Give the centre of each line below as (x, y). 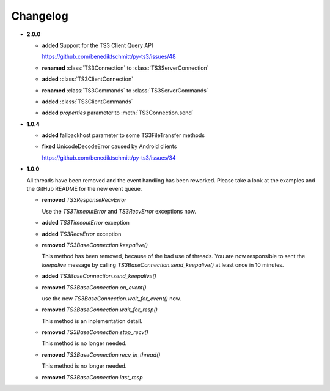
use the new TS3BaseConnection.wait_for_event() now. (112, 298)
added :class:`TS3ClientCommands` (87, 102)
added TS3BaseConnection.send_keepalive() (99, 276)
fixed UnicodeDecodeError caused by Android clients (109, 146)
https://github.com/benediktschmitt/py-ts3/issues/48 (109, 57)
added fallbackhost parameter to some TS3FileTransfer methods (123, 135)
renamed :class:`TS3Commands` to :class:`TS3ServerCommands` (125, 90)
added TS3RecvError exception (82, 234)
